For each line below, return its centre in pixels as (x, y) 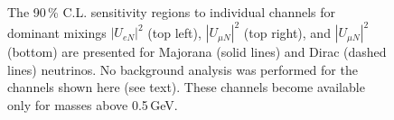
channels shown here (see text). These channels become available (186, 87)
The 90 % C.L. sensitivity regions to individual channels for (172, 12)
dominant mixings (57, 32)
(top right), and (287, 32)
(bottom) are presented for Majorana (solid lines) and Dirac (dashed (197, 52)
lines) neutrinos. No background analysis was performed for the (183, 69)
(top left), (174, 32)
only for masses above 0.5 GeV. (93, 104)
